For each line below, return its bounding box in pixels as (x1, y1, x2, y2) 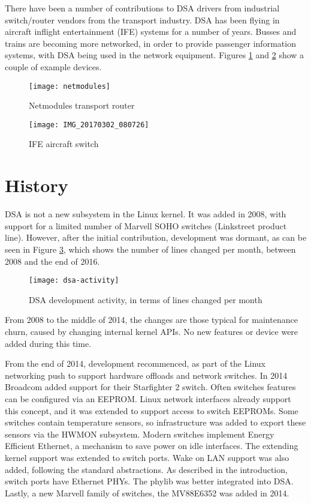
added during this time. (5, 337, 92, 349)
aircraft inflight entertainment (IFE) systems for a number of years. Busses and (5, 25, 297, 38)
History (5, 173, 68, 197)
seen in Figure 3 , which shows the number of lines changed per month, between (5, 242, 296, 255)
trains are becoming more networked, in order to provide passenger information (5, 37, 296, 49)
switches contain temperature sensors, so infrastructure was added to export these (5, 416, 306, 429)
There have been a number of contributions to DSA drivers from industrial (5, 2, 280, 14)
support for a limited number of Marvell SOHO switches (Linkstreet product (5, 219, 287, 232)
